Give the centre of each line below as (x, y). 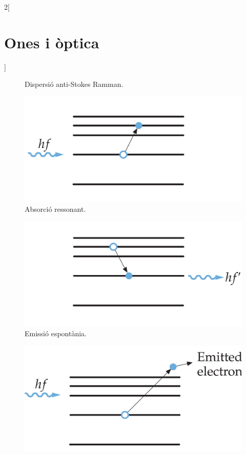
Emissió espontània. (56, 333)
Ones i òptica (52, 42)
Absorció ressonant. (55, 209)
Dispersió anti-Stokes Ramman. (74, 84)
